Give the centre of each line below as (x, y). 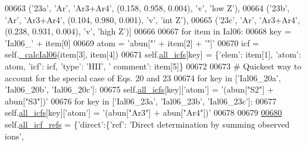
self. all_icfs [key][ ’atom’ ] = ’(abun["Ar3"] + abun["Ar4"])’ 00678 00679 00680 (143, 112)
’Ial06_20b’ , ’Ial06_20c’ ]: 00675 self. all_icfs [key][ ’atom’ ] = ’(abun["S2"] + (139, 89)
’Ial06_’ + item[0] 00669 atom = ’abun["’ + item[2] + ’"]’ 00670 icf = (132, 42)
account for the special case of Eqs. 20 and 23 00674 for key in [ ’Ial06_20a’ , (143, 77)
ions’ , (14, 136)
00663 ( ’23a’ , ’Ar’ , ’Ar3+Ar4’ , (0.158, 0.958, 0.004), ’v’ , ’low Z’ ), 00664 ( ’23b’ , (147, 8)
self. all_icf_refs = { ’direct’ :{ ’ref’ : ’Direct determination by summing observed (147, 124)
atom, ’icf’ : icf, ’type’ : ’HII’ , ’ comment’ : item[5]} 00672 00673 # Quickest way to (153, 66)
